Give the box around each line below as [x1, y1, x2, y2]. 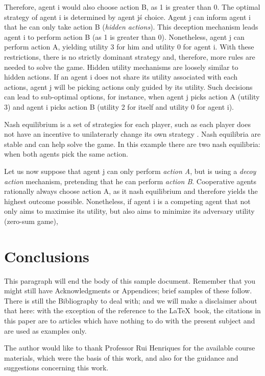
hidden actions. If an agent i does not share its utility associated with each [4, 71, 238, 82]
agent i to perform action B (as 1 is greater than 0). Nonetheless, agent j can [4, 31, 245, 42]
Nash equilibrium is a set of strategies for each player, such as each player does [4, 118, 251, 129]
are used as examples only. [4, 325, 87, 336]
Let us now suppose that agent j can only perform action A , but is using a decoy [4, 165, 256, 176]
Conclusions [4, 245, 89, 266]
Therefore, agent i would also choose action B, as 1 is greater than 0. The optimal [4, 2, 260, 12]
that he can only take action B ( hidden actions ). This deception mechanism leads [4, 21, 258, 32]
